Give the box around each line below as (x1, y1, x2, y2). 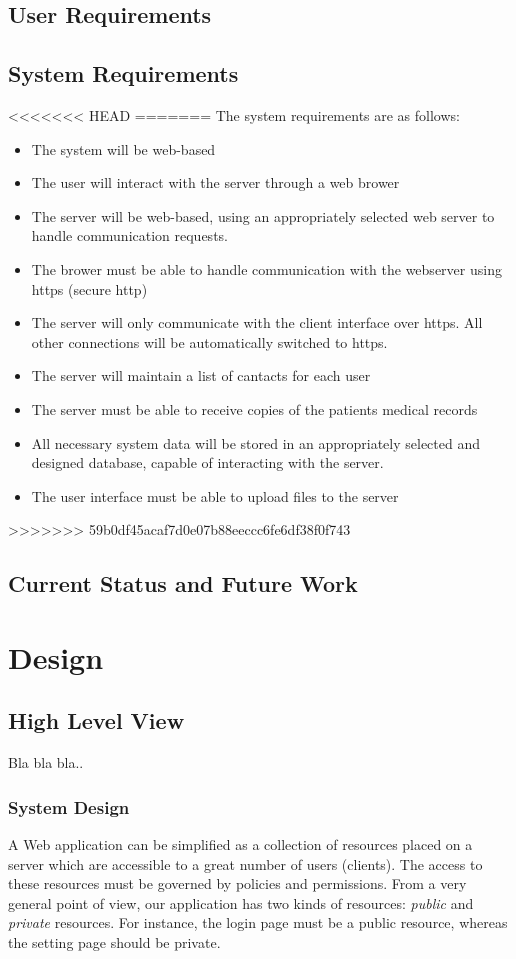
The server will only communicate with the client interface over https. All (31, 312, 483, 333)
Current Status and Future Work (8, 568, 358, 599)
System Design (8, 794, 130, 819)
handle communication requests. (31, 225, 228, 246)
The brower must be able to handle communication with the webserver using (31, 258, 502, 279)
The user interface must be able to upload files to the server (31, 485, 399, 506)
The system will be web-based (31, 138, 216, 159)
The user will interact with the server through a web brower (31, 172, 400, 193)
